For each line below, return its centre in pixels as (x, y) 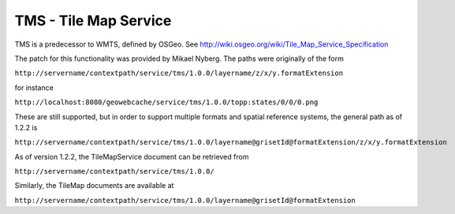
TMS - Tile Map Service (93, 21)
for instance (34, 88)
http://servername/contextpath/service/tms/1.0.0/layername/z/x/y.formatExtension (179, 73)
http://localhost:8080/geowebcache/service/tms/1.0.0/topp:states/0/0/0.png (166, 102)
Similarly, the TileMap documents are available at (94, 186)
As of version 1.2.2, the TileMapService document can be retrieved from (132, 156)
